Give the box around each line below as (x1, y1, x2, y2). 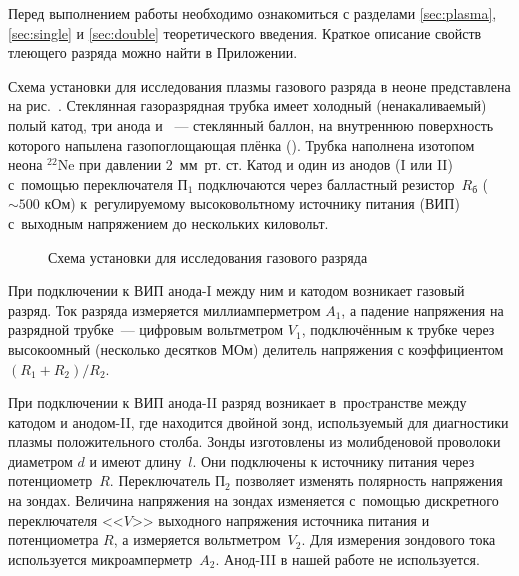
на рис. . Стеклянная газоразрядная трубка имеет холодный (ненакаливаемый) (8, 95, 487, 116)
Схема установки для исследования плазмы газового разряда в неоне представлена (8, 75, 511, 96)
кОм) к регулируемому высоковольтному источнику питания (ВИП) (44, 193, 460, 214)
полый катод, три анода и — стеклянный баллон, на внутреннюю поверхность (8, 114, 494, 135)
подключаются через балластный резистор (198, 173, 455, 194)
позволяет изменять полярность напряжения (235, 470, 503, 491)
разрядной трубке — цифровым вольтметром (8, 319, 284, 340)
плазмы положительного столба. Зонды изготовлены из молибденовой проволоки (8, 431, 501, 452)
